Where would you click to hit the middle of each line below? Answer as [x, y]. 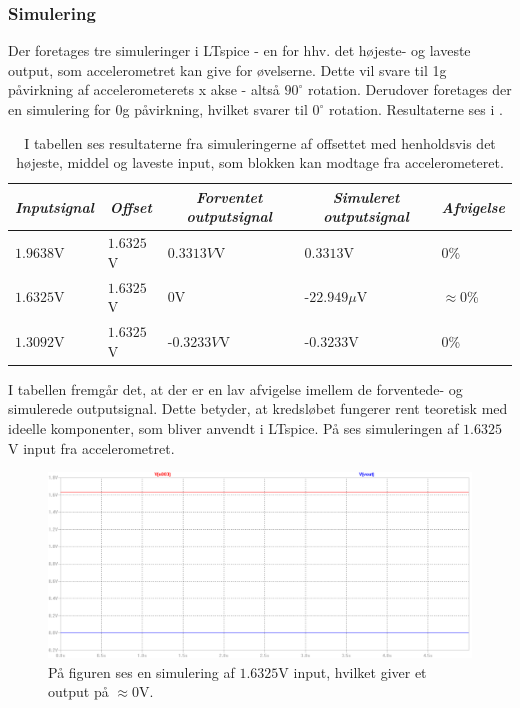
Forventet [229, 196]
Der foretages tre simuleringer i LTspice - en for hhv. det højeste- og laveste [239, 50]
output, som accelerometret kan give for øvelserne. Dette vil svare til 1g [227, 69]
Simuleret [366, 196]
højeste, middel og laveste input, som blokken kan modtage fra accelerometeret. [260, 162]
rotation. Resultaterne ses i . [415, 109]
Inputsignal [54, 206]
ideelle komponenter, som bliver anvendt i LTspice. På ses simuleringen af [233, 427]
